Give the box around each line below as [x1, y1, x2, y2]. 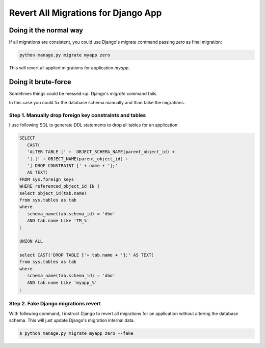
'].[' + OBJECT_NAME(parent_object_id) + [27, 156, 129, 162]
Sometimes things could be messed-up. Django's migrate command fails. [9, 90, 158, 96]
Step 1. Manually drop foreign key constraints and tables [9, 112, 146, 119]
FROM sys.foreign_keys [19, 176, 74, 182]
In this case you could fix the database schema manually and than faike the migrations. [9, 100, 185, 106]
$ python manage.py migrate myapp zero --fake [19, 331, 133, 336]
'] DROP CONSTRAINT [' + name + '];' [27, 163, 118, 169]
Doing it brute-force [9, 78, 71, 86]
